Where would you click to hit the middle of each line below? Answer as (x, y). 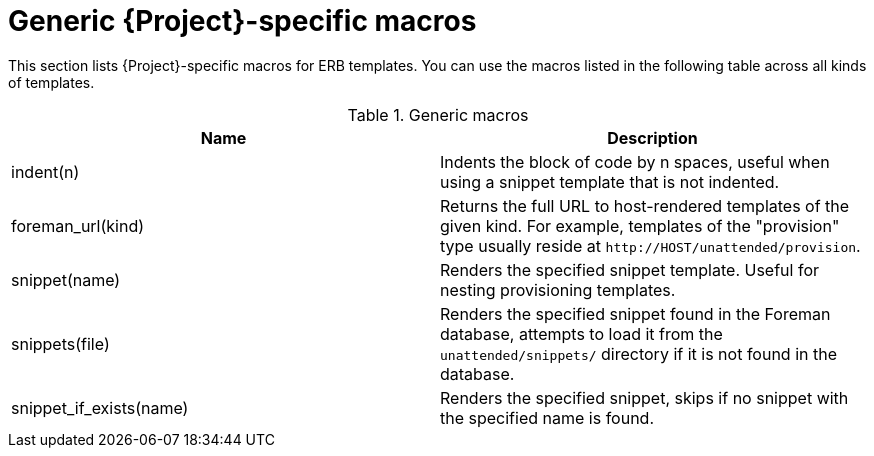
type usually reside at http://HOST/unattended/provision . (650, 245)
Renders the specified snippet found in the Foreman (635, 313)
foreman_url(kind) (78, 225)
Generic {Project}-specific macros (242, 21)
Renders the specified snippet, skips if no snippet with (644, 397)
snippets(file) (60, 343)
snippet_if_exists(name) (100, 407)
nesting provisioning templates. (558, 289)
